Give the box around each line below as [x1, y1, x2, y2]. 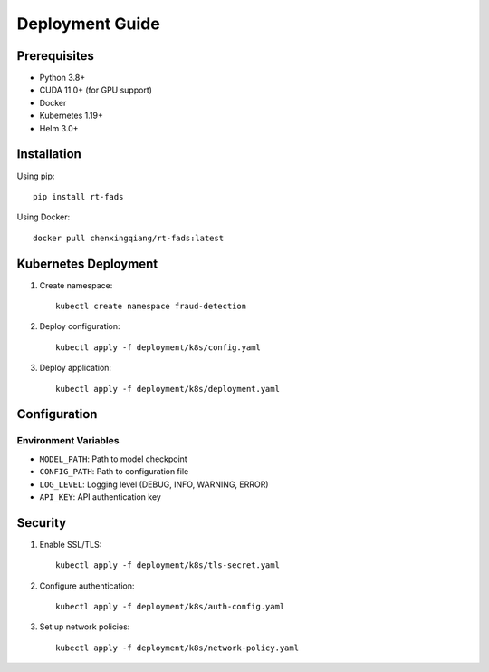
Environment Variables [16, 434, 120, 447]
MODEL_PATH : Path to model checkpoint [39, 453, 187, 464]
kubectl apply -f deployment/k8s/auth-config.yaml [55, 601, 285, 611]
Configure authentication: [39, 580, 135, 591]
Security [16, 515, 67, 531]
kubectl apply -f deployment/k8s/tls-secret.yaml [55, 560, 281, 570]
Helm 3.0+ [39, 122, 79, 133]
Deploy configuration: [39, 321, 121, 332]
